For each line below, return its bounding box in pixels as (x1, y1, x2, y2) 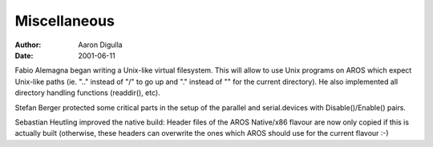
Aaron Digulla (78, 40, 123, 50)
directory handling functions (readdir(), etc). (14, 88, 160, 97)
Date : (14, 50, 34, 60)
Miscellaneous (14, 12, 115, 30)
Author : (14, 40, 42, 50)
